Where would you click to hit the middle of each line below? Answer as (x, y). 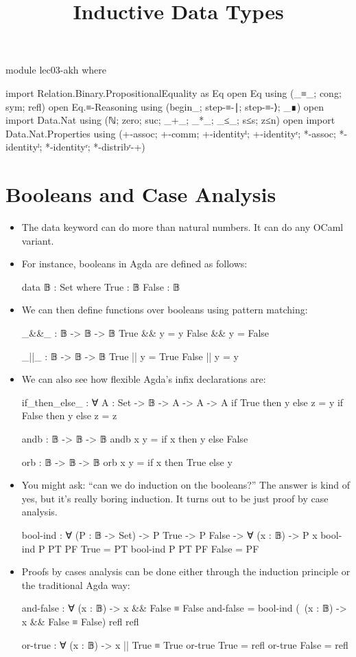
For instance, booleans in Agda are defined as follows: (134, 264)
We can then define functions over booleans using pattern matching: (165, 310)
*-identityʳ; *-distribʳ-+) (95, 147)
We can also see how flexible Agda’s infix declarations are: (144, 379)
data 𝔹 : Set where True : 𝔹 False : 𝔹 (101, 286)
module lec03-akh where (56, 70)
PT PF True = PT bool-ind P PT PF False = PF (154, 548)
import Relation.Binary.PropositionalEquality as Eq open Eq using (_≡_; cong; (174, 92)
